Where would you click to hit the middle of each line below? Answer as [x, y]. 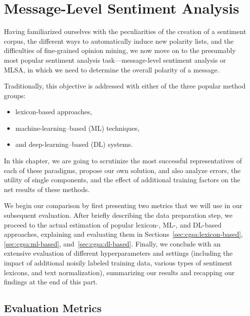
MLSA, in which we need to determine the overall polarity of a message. [112, 69]
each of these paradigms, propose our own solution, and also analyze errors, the [122, 170]
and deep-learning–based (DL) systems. [74, 144]
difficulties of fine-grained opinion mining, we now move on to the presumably [120, 50]
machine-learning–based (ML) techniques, [77, 128]
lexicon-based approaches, [54, 112]
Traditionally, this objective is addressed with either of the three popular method [125, 86]
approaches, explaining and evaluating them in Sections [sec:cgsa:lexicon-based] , [124, 234]
